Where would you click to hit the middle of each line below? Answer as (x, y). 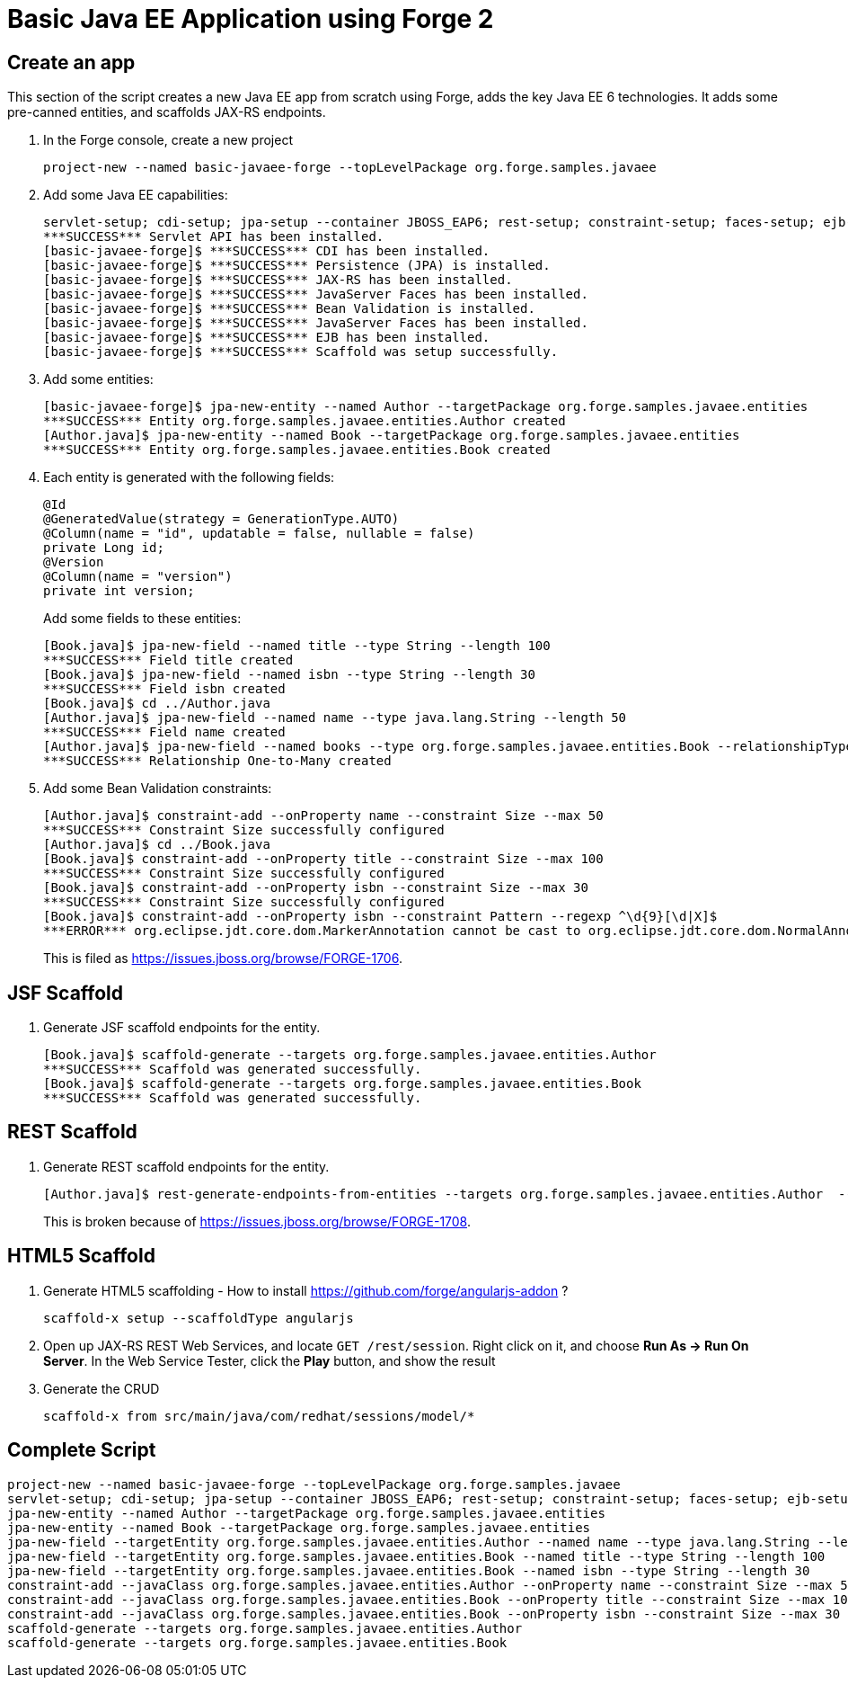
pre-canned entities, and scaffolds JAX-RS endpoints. (167, 112)
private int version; (119, 591)
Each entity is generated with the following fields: (189, 477)
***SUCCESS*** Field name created (164, 732)
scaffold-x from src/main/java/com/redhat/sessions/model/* (259, 1416)
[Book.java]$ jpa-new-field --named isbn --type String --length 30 (289, 675)
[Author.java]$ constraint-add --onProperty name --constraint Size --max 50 (323, 816)
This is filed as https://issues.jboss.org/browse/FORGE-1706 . (223, 958)
